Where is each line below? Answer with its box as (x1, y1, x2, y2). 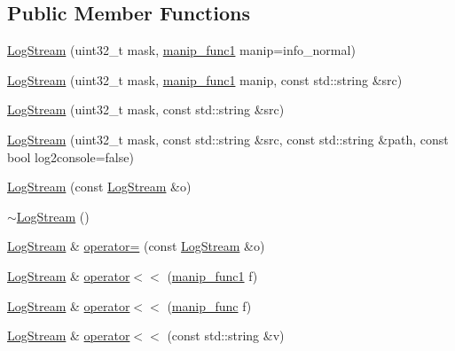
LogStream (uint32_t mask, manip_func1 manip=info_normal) (7, 41, 356, 59)
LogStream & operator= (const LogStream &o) (7, 237, 265, 255)
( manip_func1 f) (167, 266, 258, 285)
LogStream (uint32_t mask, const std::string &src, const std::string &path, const (7, 129, 449, 148)
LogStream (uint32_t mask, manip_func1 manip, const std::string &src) (7, 70, 403, 89)
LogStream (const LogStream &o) (7, 177, 192, 196)
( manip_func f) (167, 296, 252, 315)
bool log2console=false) (7, 147, 134, 166)
